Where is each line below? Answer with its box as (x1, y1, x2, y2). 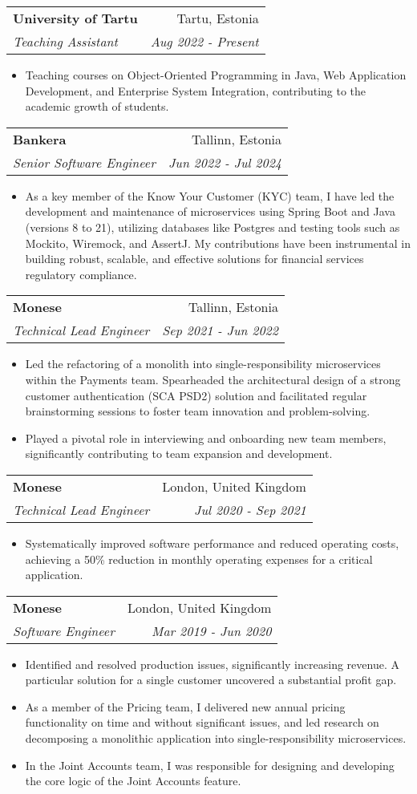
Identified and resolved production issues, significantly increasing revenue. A (25, 655, 399, 672)
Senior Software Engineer (13, 152, 156, 172)
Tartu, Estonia (176, 9, 259, 27)
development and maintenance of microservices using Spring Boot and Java (25, 203, 395, 220)
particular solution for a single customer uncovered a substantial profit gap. (25, 671, 397, 688)
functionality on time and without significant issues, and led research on (25, 714, 379, 731)
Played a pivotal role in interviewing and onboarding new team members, (25, 429, 387, 446)
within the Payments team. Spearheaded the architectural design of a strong (25, 371, 401, 387)
